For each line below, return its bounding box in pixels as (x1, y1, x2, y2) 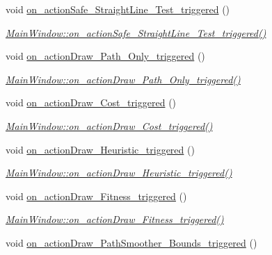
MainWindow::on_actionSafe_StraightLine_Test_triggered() (6, 25, 266, 40)
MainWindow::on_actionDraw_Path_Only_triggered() (6, 72, 241, 86)
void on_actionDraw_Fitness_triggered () (6, 188, 187, 203)
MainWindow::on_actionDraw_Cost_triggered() (6, 118, 213, 133)
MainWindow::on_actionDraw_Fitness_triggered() (6, 212, 224, 227)
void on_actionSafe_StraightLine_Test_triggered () (6, 2, 230, 16)
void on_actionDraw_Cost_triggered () (6, 95, 177, 110)
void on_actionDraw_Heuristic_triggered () (6, 142, 195, 156)
